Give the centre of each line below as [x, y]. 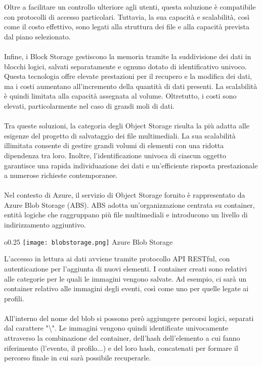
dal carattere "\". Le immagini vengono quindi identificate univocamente [116, 328]
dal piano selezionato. [37, 36]
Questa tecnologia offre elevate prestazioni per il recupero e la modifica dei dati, [128, 76]
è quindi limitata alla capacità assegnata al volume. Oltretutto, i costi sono [120, 96]
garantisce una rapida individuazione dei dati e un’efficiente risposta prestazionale [131, 165]
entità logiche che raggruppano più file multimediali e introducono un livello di [126, 215]
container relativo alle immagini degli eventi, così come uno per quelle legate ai [126, 288]
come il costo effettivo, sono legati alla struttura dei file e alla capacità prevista [127, 27]
